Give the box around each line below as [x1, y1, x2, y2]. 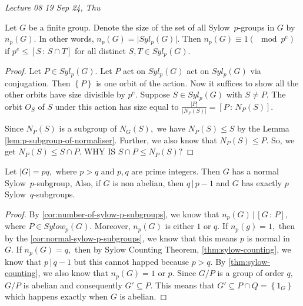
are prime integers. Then [131, 165, 220, 177]
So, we [271, 133, 295, 146]
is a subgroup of [59, 122, 117, 134]
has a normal [232, 165, 279, 177]
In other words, [39, 32, 94, 45]
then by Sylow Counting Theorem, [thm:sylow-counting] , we [75, 243, 291, 255]
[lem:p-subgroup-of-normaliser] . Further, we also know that [5, 133, 217, 146]
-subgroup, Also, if [34, 176, 101, 189]
